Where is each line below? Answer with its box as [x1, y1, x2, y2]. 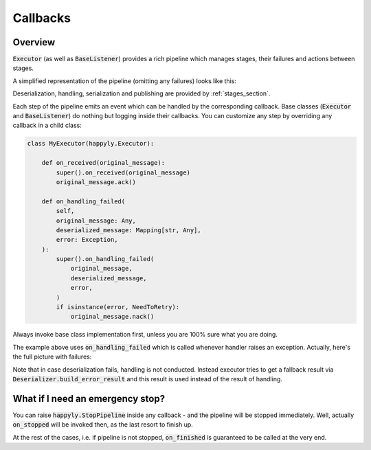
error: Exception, [56, 236, 118, 244]
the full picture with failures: [12, 352, 92, 361]
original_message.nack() [70, 313, 155, 321]
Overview [12, 36, 56, 48]
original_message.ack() [56, 178, 137, 185]
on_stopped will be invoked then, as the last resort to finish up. [12, 420, 194, 429]
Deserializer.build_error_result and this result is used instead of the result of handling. [12, 374, 283, 383]
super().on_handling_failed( [56, 255, 155, 263]
